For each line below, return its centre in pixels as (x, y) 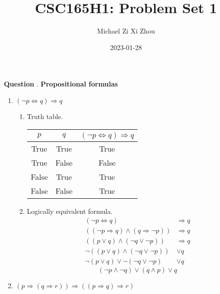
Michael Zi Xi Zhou (126, 31)
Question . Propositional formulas (61, 84)
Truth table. (45, 116)
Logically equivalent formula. (70, 211)
